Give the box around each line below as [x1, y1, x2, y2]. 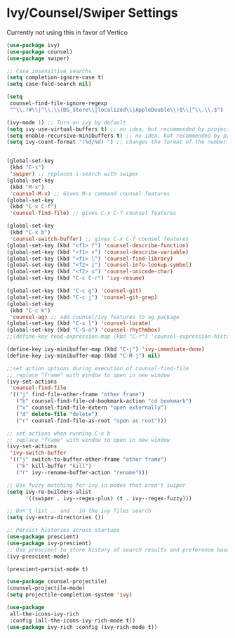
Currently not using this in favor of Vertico [6, 28, 128, 37]
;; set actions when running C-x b [6, 430, 111, 437]
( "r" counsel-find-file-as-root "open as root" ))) [15, 417, 168, 424]
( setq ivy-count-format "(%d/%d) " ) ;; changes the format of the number [6, 138, 227, 145]
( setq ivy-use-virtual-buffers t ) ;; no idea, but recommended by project [6, 125, 230, 133]
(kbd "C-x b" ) [9, 229, 51, 236]
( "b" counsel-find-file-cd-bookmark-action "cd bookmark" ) [15, 398, 192, 405]
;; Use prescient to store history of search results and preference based [6, 546, 233, 553]
